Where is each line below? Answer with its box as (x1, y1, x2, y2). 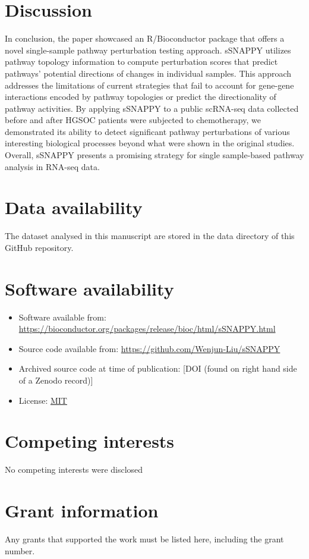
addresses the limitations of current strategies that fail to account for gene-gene (5, 78, 294, 91)
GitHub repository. (5, 241, 74, 253)
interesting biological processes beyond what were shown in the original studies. (5, 137, 295, 149)
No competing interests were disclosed (5, 463, 143, 476)
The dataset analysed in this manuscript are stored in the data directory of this (5, 230, 295, 242)
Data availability (5, 195, 143, 219)
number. (5, 544, 35, 557)
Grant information (5, 498, 159, 523)
